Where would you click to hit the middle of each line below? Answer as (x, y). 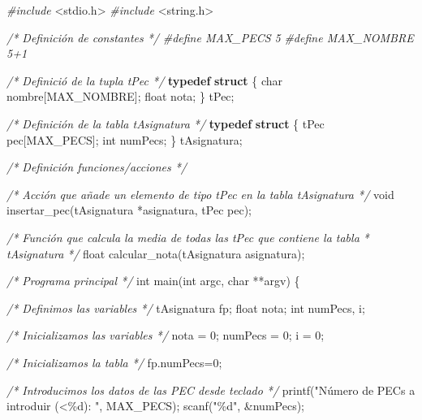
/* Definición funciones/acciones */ (97, 167)
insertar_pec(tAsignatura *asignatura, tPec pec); (129, 210)
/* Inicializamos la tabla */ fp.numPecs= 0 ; (114, 362)
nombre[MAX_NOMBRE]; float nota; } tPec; (121, 96)
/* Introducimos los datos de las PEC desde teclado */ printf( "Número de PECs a (211, 390)
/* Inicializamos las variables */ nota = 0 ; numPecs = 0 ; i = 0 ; (166, 335)
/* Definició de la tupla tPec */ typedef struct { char (145, 80)
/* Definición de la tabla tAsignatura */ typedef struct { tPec (166, 123)
